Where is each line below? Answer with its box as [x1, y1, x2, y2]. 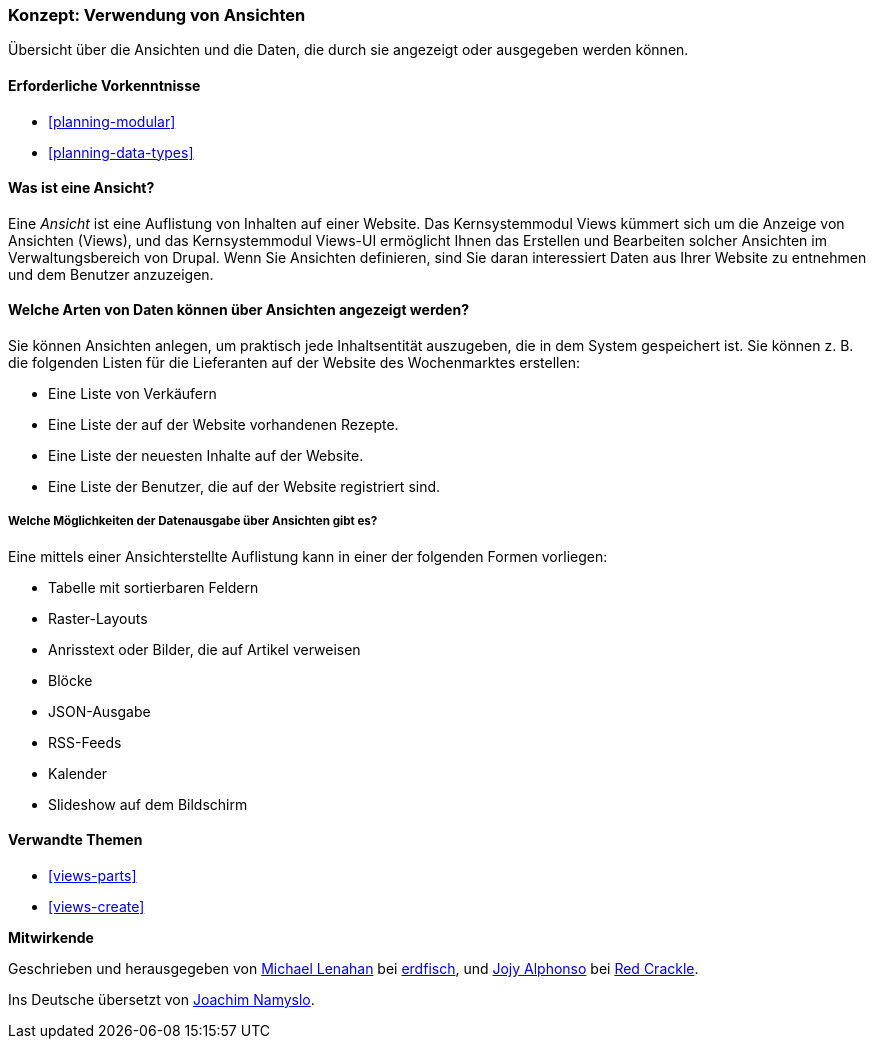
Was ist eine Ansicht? [8, 179, 155, 197]
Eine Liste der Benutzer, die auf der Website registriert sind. [48, 478, 441, 496]
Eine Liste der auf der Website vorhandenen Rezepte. [48, 416, 399, 434]
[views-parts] [48, 867, 137, 885]
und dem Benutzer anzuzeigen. [8, 265, 214, 283]
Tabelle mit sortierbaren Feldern [48, 578, 259, 596]
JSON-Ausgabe [48, 702, 151, 720]
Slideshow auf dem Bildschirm [48, 795, 248, 813]
